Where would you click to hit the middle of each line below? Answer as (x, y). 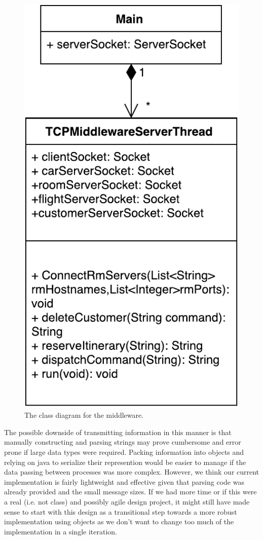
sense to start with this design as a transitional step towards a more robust (121, 511)
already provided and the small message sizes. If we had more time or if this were (130, 492)
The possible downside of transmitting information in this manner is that (118, 432)
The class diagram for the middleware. (84, 415)
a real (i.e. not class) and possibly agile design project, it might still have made (127, 501)
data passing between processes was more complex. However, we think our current (132, 472)
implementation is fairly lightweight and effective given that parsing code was (124, 481)
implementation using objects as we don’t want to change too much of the (119, 521)
